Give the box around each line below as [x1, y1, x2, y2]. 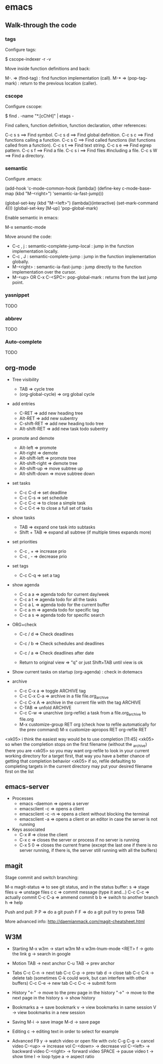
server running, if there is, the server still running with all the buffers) [19, 847, 158, 853]
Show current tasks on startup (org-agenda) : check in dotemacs [12, 669, 143, 675]
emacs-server [5, 782, 50, 791]
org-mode [5, 364, 36, 372]
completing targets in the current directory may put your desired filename [5, 763, 152, 769]
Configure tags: [5, 46, 36, 52]
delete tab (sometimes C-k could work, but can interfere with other [12, 975, 147, 981]
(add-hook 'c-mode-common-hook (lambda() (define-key [5, 185, 121, 192]
